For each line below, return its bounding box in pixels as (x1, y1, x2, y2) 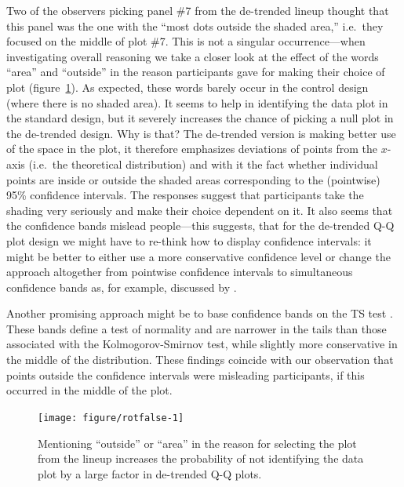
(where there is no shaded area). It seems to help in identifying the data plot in (6, 94, 388, 111)
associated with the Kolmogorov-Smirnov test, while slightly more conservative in (6, 336, 398, 352)
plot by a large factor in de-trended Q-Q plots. (38, 465, 262, 482)
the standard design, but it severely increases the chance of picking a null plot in (6, 110, 394, 126)
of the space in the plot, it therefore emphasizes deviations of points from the (6, 140, 377, 157)
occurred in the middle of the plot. (6, 382, 173, 398)
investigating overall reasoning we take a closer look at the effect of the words (6, 48, 379, 64)
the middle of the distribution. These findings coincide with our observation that (6, 351, 394, 368)
